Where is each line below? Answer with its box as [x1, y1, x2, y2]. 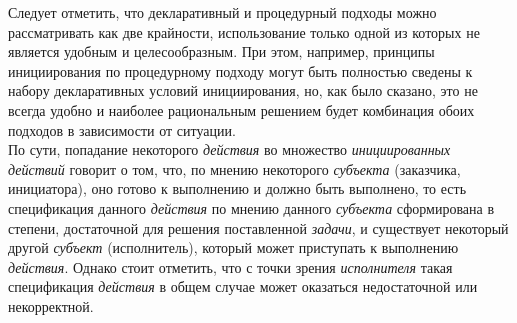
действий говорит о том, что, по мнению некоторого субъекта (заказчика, [8, 158, 461, 179]
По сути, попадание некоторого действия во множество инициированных [8, 139, 451, 160]
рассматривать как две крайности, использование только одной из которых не [8, 21, 480, 42]
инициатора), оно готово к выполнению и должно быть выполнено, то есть [8, 178, 467, 199]
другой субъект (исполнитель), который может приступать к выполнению [8, 237, 459, 258]
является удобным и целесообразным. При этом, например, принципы [8, 41, 435, 62]
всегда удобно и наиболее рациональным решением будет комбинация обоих [8, 99, 475, 120]
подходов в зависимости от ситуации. [8, 119, 236, 140]
